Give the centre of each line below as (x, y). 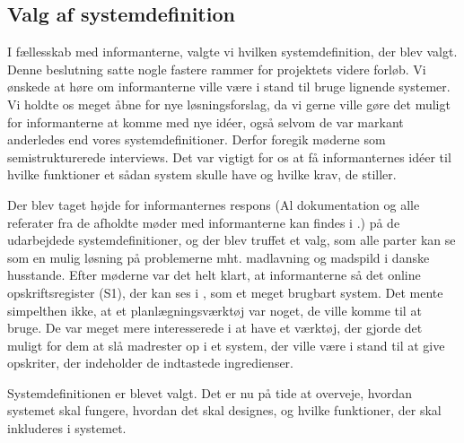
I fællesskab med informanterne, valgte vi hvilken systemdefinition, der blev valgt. (232, 52)
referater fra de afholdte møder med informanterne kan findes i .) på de (204, 222)
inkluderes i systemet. (67, 428)
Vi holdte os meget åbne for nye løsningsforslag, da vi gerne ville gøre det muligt (229, 104)
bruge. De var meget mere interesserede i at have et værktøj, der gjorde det (215, 328)
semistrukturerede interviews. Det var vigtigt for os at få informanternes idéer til (229, 156)
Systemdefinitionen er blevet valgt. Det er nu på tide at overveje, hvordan (210, 392)
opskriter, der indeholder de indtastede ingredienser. (151, 363)
